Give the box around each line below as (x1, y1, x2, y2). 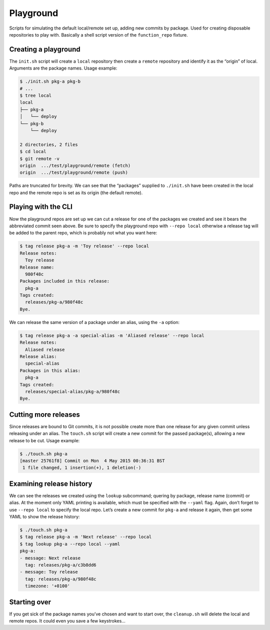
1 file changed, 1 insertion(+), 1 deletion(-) (22, 465, 141, 471)
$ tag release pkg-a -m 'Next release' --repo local (19, 534, 152, 540)
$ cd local (19, 149, 46, 155)
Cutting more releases (9, 410, 80, 419)
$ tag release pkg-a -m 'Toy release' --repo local (19, 243, 149, 249)
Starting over (9, 597, 51, 606)
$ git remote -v (19, 156, 60, 161)
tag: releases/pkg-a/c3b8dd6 (25, 562, 97, 568)
